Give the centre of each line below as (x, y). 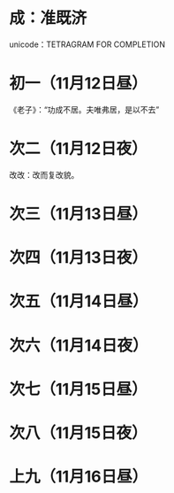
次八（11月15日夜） (78, 432)
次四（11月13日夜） (79, 258)
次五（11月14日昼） (79, 301)
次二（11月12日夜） (78, 149)
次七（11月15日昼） (78, 389)
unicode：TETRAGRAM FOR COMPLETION (87, 44)
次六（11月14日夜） (79, 345)
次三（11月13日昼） (79, 214)
